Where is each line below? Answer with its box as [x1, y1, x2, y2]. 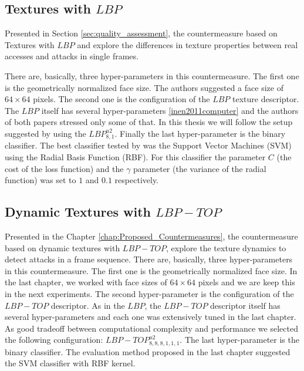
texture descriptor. [232, 93, 299, 105]
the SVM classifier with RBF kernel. [5, 357, 136, 369]
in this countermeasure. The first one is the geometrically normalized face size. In [5, 264, 298, 276]
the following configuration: [5, 333, 103, 346]
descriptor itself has [210, 299, 281, 311]
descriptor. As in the [50, 299, 125, 311]
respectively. [114, 174, 159, 186]
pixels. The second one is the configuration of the [33, 93, 210, 105]
